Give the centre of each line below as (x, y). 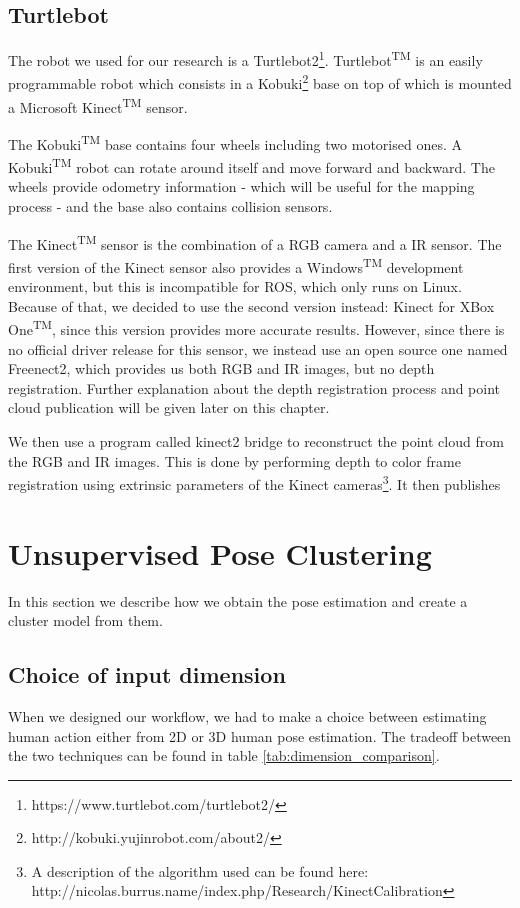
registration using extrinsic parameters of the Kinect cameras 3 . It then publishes (254, 482)
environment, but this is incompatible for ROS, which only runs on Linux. (235, 286)
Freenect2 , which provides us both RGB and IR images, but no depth (221, 368)
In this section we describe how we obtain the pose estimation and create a (238, 600)
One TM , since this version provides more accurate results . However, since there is (256, 327)
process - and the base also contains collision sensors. (170, 206)
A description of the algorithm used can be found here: (200, 870)
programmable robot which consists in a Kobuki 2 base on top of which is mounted (260, 82)
